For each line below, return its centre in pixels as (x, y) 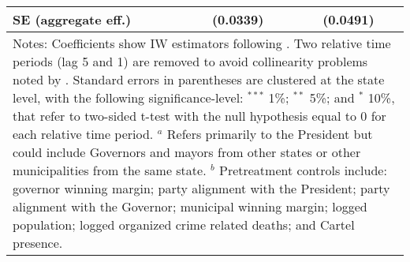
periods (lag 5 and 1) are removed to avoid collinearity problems (190, 61)
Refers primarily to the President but (270, 134)
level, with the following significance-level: (128, 97)
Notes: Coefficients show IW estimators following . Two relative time (202, 43)
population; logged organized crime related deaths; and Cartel (184, 225)
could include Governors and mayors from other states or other (187, 152)
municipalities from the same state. (110, 170)
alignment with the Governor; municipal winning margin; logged (190, 206)
